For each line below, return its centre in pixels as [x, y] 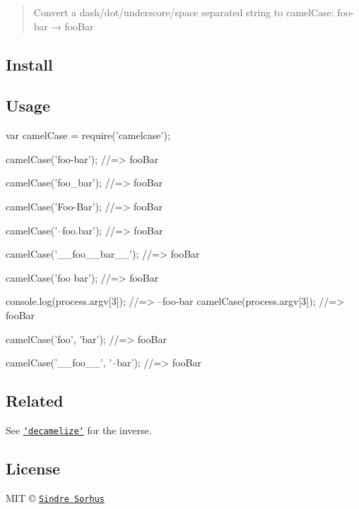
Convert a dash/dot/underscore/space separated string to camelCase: [184, 12]
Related [35, 401]
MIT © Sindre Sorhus [55, 497]
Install [29, 64]
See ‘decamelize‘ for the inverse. [79, 430]
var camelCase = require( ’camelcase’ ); [88, 135]
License [33, 468]
